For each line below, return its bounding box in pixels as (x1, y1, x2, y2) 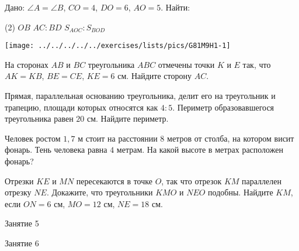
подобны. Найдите (208, 186, 273, 198)
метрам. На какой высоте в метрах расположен (116, 143, 283, 156)
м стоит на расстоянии (78, 132, 158, 144)
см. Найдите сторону (117, 70, 192, 82)
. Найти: (161, 1, 190, 13)
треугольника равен (5, 112, 74, 125)
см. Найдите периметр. (86, 112, 169, 125)
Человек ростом (5, 132, 61, 144)
